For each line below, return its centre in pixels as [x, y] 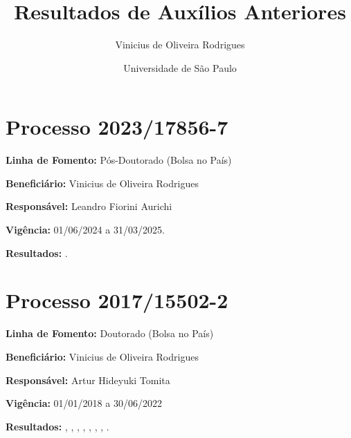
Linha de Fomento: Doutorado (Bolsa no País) [110, 333]
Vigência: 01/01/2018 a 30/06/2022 [84, 403]
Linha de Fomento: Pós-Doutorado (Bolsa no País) [119, 160]
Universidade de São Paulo [180, 67]
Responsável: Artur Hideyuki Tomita [88, 380]
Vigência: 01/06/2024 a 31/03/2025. [85, 230]
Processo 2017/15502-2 [117, 300]
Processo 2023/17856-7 [117, 127]
